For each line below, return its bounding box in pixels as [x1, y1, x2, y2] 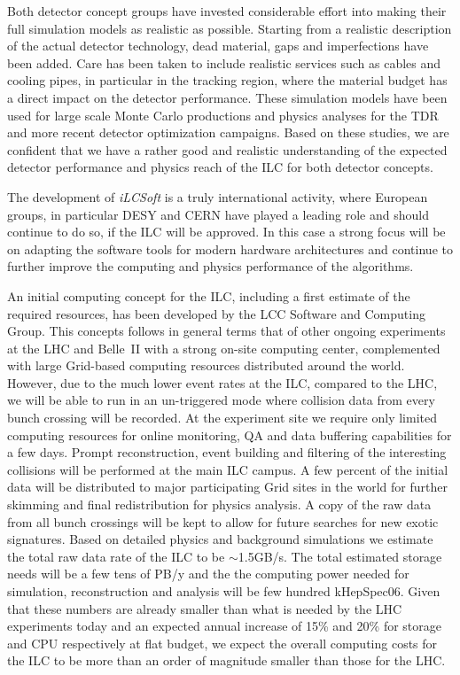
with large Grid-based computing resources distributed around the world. [7, 356, 405, 375]
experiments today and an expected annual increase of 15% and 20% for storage [7, 617, 441, 635]
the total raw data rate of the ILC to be [7, 547, 225, 565]
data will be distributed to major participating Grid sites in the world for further [7, 477, 448, 496]
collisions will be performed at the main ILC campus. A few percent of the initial [7, 460, 448, 478]
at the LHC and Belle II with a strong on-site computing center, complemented [7, 338, 441, 357]
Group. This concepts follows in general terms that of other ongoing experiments [7, 322, 446, 340]
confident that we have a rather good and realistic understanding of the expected [7, 140, 448, 159]
